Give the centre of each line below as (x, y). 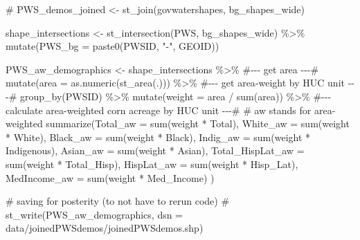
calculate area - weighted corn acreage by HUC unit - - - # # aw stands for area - (171, 110)
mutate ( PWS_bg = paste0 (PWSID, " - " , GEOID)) (112, 46)
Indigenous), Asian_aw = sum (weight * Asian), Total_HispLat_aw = (155, 150)
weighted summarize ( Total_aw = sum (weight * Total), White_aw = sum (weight (178, 123)
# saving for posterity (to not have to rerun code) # (118, 201)
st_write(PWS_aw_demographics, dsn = (94, 214)
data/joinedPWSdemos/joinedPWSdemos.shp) (105, 228)
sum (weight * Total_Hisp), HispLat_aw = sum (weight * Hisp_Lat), (152, 164)
